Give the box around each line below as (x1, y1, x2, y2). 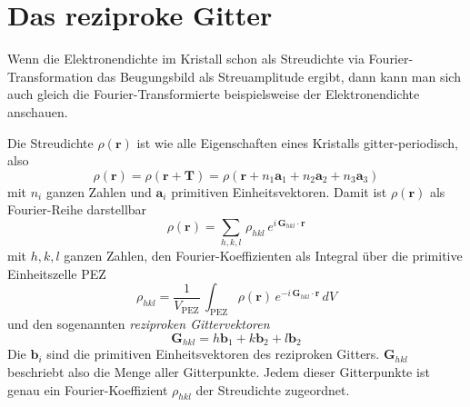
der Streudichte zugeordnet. (195, 380, 350, 399)
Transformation (7, 66, 94, 85)
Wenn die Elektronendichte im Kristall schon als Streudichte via (7, 49, 365, 68)
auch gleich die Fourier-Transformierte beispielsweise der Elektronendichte (7, 84, 420, 104)
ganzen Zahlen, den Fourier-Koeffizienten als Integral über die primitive (64, 246, 463, 265)
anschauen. (7, 102, 68, 121)
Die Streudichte (7, 133, 94, 152)
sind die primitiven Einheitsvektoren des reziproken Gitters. (46, 344, 380, 363)
